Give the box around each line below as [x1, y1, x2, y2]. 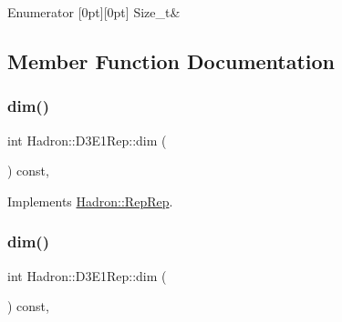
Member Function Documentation [7, 46, 336, 75]
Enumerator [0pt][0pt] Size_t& [7, 3, 181, 21]
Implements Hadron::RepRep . [7, 191, 173, 210]
